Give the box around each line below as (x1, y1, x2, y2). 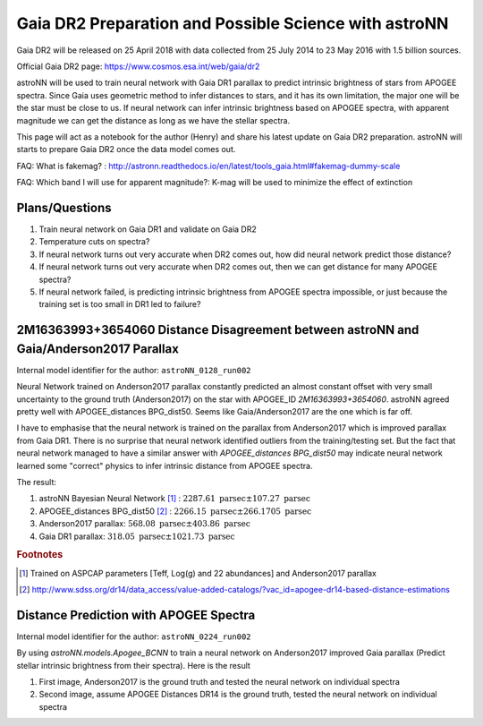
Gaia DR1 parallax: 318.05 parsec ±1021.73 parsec (38, 531, 235, 542)
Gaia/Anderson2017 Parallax (16, 341, 179, 356)
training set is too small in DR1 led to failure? (38, 299, 201, 310)
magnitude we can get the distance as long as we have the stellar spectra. (16, 115, 291, 125)
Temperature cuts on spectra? (38, 236, 150, 247)
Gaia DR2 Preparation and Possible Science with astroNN (16, 13, 449, 33)
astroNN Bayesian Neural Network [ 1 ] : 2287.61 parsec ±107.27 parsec (38, 493, 310, 504)
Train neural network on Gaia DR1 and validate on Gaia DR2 (38, 224, 257, 235)
